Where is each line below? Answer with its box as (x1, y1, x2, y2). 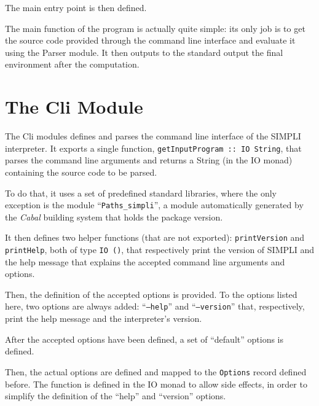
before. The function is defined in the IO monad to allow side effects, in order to (5, 377, 307, 390)
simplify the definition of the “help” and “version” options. (5, 389, 226, 402)
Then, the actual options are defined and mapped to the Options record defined (5, 365, 307, 378)
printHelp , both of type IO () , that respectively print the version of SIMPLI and (5, 243, 315, 256)
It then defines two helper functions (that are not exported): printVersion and (5, 231, 305, 244)
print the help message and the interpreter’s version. (5, 312, 202, 325)
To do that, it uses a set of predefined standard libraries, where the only (5, 186, 277, 199)
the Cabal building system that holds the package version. (5, 210, 223, 223)
